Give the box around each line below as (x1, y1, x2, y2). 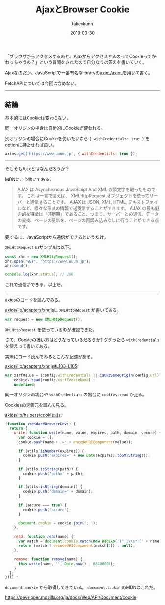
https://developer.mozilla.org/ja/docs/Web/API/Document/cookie (5, 594, 137, 600)
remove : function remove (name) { (14, 556, 82, 562)
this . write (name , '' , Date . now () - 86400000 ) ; (18, 561, 115, 566)
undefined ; (14, 382, 36, 387)
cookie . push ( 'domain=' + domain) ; (23, 489, 93, 494)
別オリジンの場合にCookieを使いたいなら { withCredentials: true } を (5, 135, 150, 141)
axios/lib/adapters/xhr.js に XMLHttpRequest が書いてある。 (5, 307, 121, 313)
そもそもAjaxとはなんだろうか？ (5, 165, 70, 172)
